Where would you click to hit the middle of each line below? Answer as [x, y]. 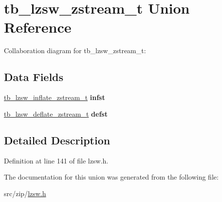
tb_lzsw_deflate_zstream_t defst [56, 113]
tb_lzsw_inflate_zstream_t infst [55, 97]
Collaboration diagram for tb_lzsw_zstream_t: [75, 50]
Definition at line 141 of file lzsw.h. [56, 160]
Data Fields [34, 77]
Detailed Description [57, 140]
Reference [38, 27]
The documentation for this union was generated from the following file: [111, 177]
